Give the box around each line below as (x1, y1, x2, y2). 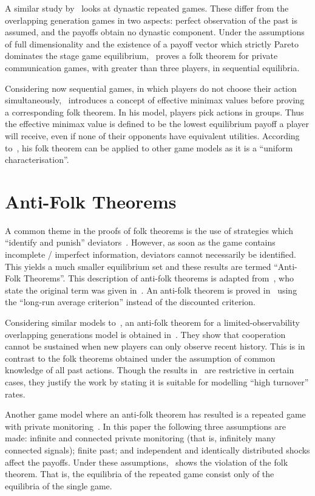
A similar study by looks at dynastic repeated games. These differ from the (5, 2, 289, 14)
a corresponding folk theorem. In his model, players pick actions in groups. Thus (5, 105, 304, 118)
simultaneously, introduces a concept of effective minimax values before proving (5, 94, 305, 106)
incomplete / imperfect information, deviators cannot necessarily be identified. (5, 248, 296, 261)
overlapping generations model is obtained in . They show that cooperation (5, 328, 286, 340)
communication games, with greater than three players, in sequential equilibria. (5, 61, 300, 74)
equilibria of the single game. (5, 479, 112, 492)
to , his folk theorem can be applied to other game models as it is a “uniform (5, 141, 293, 154)
